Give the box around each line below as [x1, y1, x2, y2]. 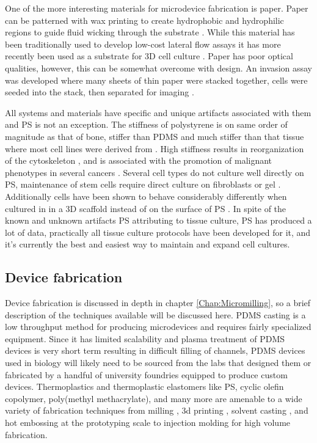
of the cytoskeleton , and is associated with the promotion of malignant [5, 154, 272, 167]
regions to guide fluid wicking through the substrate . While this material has [5, 26, 295, 38]
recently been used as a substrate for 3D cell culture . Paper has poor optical [5, 49, 293, 62]
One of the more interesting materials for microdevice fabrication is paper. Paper [5, 2, 308, 14]
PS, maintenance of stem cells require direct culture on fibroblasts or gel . [5, 178, 281, 191]
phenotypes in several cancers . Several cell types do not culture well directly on [5, 166, 304, 178]
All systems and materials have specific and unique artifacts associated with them [5, 106, 312, 119]
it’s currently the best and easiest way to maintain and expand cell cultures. [5, 238, 290, 251]
